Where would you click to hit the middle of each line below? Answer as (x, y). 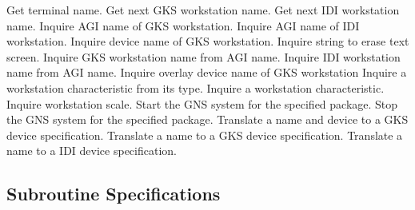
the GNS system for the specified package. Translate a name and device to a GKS (207, 119)
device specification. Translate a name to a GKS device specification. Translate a (205, 135)
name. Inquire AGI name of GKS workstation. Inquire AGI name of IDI (183, 25)
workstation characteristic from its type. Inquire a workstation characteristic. (196, 87)
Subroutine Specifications (114, 194)
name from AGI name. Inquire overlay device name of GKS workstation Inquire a (207, 72)
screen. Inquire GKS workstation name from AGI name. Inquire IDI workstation (204, 56)
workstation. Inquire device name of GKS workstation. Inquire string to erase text (208, 41)
